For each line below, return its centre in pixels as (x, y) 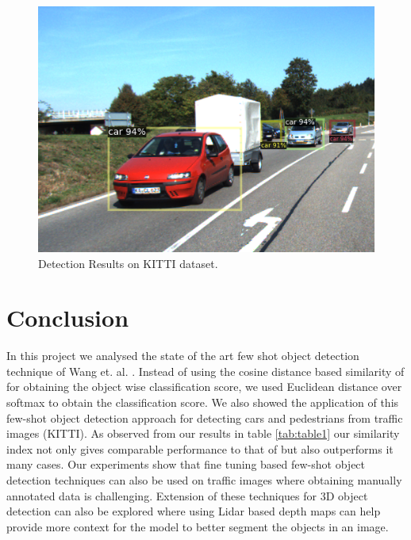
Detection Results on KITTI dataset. (128, 263)
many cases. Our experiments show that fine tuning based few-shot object (186, 464)
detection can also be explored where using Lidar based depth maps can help (194, 511)
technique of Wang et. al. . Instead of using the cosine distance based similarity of (205, 371)
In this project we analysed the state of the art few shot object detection (183, 356)
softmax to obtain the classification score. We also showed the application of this (203, 402)
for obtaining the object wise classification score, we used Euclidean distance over (204, 387)
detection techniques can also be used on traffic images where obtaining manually (204, 480)
